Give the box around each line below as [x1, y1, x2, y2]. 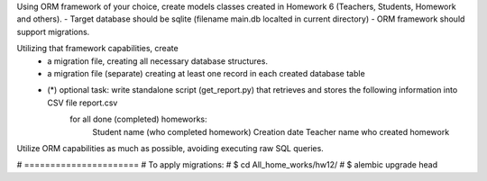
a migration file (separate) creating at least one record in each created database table [47, 68, 365, 78]
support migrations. [16, 26, 90, 37]
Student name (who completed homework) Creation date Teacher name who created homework [92, 126, 450, 137]
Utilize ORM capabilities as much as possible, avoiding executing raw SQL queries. [16, 142, 324, 153]
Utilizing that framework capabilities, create [16, 43, 179, 54]
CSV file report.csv [47, 97, 118, 108]
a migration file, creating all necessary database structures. [47, 55, 268, 67]
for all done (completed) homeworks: [69, 113, 207, 125]
